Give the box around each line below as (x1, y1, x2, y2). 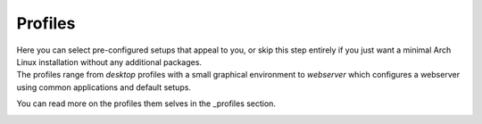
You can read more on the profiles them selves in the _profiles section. (16, 98, 277, 109)
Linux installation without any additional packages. (16, 56, 203, 67)
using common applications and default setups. (16, 81, 192, 93)
